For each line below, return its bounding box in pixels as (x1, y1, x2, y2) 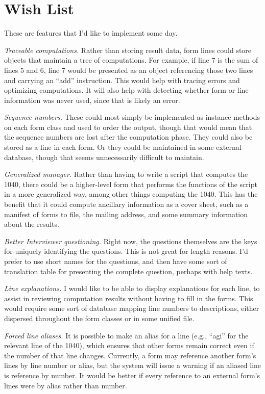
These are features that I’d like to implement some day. (4, 28, 178, 38)
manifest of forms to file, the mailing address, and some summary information (4, 208, 248, 219)
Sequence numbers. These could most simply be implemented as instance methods (4, 112, 260, 122)
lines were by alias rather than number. (4, 380, 127, 390)
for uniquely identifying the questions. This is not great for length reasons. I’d (4, 246, 248, 256)
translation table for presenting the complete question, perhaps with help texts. (4, 266, 253, 276)
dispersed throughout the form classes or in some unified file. (4, 312, 195, 323)
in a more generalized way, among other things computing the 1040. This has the (4, 189, 258, 199)
